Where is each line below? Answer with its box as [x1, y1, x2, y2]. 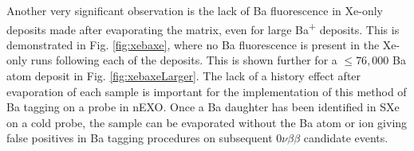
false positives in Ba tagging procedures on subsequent [6, 130, 273, 146]
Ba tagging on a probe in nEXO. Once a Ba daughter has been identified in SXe [6, 99, 400, 115]
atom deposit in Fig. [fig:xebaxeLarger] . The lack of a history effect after [6, 68, 361, 84]
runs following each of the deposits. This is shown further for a [30, 52, 337, 68]
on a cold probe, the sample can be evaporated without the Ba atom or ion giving [6, 114, 408, 130]
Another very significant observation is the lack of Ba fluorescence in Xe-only [6, 2, 383, 18]
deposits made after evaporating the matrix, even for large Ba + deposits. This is [6, 18, 400, 37]
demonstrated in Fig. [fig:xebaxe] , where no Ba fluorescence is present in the [6, 36, 380, 52]
